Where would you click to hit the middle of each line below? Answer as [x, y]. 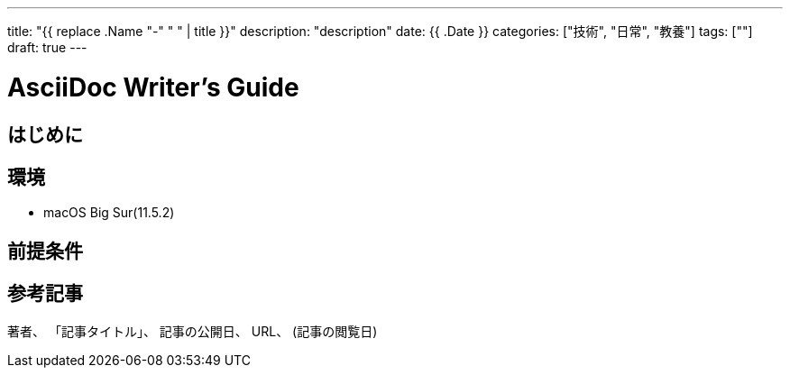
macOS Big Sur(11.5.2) [109, 213]
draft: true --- [47, 47]
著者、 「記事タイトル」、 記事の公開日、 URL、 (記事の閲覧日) [193, 331]
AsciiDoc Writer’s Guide [153, 87]
